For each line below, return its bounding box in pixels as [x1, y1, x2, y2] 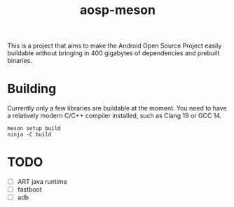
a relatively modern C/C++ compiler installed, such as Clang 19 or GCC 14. [7, 111, 222, 120]
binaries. [7, 57, 33, 65]
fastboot [17, 185, 42, 194]
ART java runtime [17, 178, 68, 186]
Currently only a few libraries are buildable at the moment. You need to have [7, 104, 227, 113]
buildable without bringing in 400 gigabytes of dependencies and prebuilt [7, 49, 220, 57]
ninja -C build [7, 131, 52, 138]
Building [7, 81, 57, 97]
